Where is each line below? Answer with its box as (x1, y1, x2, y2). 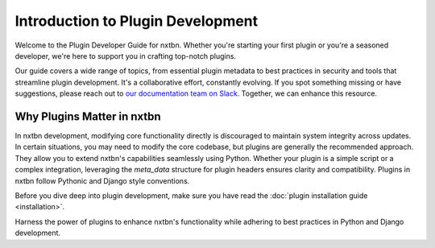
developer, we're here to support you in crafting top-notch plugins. (14, 51, 237, 60)
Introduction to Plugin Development (14, 12, 259, 30)
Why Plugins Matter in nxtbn (14, 110, 161, 123)
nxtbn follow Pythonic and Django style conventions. (14, 176, 190, 185)
